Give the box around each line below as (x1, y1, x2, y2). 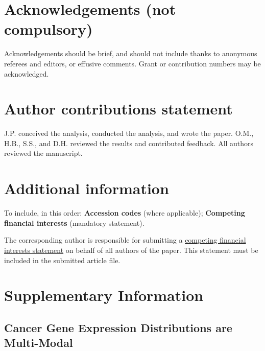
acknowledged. (4, 68, 49, 79)
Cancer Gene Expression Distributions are (4, 319, 232, 335)
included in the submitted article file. (4, 254, 121, 265)
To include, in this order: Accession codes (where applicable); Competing (4, 207, 245, 218)
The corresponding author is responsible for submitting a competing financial (4, 235, 246, 245)
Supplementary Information (4, 285, 204, 306)
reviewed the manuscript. (4, 148, 83, 158)
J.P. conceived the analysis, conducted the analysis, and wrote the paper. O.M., (4, 128, 254, 138)
